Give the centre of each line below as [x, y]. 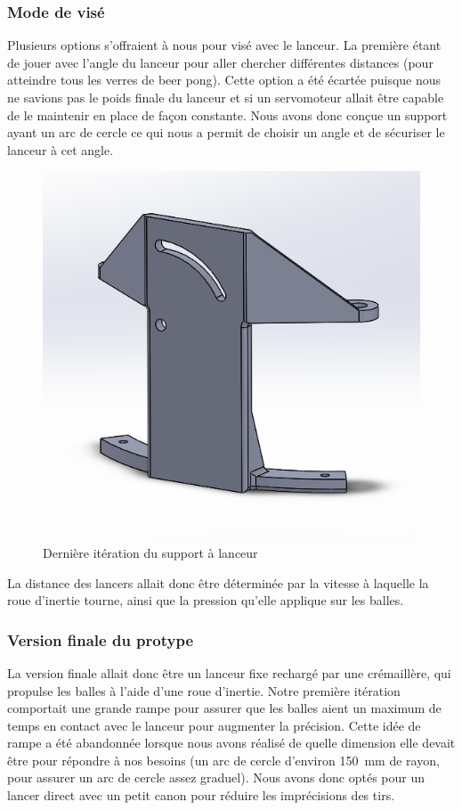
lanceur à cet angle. [61, 149]
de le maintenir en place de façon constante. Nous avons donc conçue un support [227, 115]
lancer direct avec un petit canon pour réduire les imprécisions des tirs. [201, 795]
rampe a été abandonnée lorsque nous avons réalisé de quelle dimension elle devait [231, 743]
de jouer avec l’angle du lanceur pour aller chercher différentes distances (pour [220, 62]
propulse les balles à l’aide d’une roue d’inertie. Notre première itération [204, 690]
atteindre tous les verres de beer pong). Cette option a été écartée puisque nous [224, 80]
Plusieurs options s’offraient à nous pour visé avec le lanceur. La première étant [224, 45]
